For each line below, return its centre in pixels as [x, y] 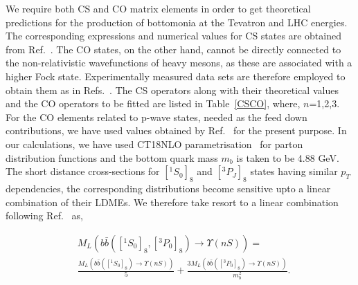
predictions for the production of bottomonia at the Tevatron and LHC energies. [177, 22]
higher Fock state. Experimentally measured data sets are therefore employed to [176, 76]
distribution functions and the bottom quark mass [112, 157]
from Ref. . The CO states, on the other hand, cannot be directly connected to [173, 49]
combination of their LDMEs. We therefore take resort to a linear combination [172, 202]
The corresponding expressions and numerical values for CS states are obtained [173, 36]
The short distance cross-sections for [83, 171]
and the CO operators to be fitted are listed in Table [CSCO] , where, [153, 103]
